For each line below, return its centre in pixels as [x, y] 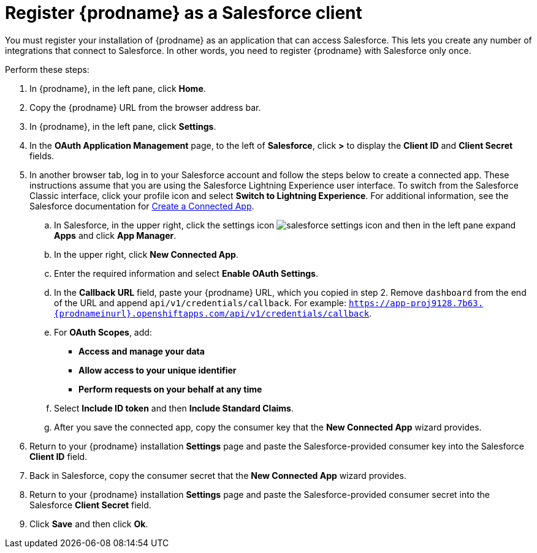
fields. [42, 156]
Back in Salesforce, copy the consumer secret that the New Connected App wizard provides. [218, 475]
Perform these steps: [47, 69]
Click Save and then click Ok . [89, 524]
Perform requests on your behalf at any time [170, 389]
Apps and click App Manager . [115, 235]
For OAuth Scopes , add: [103, 332]
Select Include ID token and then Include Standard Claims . [174, 408]
